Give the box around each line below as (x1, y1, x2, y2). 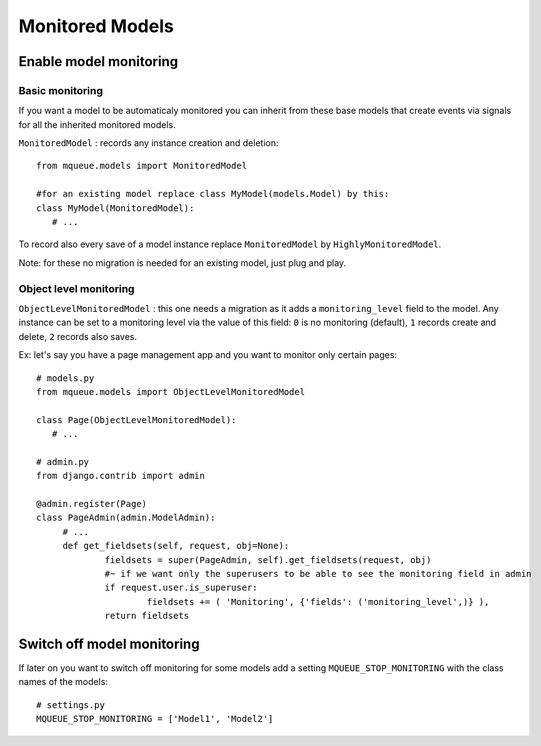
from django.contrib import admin (36, 470, 205, 482)
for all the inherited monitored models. (18, 118, 177, 130)
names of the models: (18, 676, 109, 688)
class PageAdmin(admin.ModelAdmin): (36, 512, 216, 524)
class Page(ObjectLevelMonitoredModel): (36, 414, 237, 425)
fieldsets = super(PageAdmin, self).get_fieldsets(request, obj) (104, 554, 432, 565)
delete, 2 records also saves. (18, 330, 137, 342)
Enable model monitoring (18, 53, 179, 70)
